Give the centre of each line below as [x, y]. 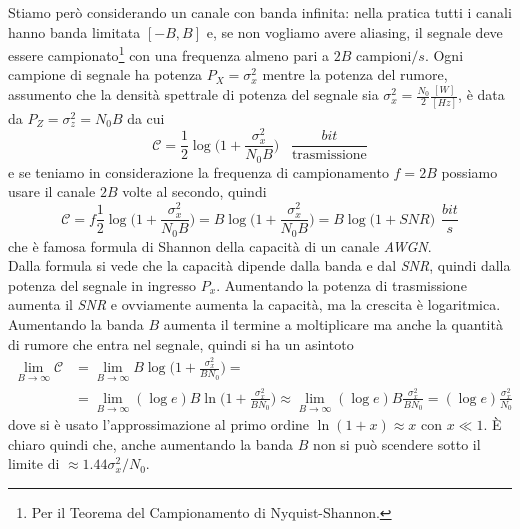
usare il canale [52, 191]
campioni [384, 54]
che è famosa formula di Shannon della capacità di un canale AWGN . [220, 245]
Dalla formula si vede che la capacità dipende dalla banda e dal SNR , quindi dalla [259, 265]
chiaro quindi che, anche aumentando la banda [151, 443]
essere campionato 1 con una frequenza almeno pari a [169, 53]
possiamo [469, 171]
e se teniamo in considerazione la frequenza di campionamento [198, 171]
